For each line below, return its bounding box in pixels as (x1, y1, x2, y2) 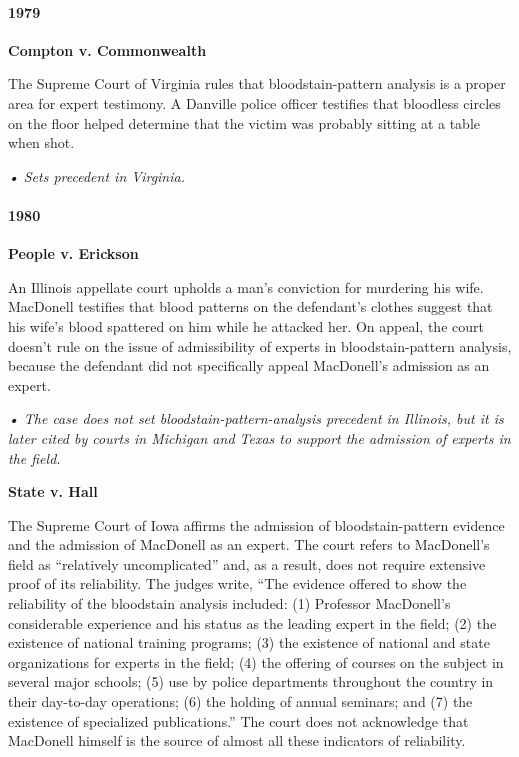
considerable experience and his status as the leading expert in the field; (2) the (8, 612, 497, 633)
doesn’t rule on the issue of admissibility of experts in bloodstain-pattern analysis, (8, 335, 512, 356)
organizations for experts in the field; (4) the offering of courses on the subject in (8, 651, 504, 672)
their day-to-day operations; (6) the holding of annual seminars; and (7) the (8, 691, 473, 712)
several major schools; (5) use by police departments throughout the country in (8, 671, 494, 692)
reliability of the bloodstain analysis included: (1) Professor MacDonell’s (8, 593, 451, 614)
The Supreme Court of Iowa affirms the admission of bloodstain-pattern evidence (8, 514, 505, 535)
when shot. (8, 132, 75, 153)
